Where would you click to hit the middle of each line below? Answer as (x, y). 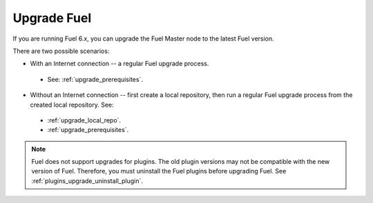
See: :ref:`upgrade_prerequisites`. (95, 79)
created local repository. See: (72, 105)
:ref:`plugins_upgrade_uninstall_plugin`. (87, 181)
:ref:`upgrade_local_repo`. (84, 120)
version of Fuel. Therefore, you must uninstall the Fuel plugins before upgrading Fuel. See (159, 171)
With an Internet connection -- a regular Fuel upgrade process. (119, 64)
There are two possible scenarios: (61, 51)
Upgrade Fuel (52, 18)
